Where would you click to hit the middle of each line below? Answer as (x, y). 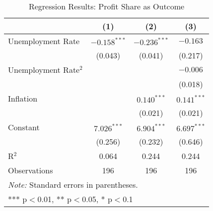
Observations (31, 170)
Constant (24, 127)
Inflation (23, 98)
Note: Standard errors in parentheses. (73, 185)
